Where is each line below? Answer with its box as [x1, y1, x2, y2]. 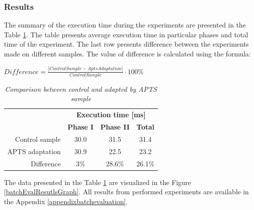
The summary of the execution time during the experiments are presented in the [4, 20, 246, 30]
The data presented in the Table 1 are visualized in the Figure [4, 177, 191, 187]
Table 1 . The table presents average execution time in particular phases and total [4, 29, 249, 39]
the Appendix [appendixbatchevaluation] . [4, 196, 128, 206]
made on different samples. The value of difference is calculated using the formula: [4, 49, 251, 58]
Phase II [100, 122, 130, 132]
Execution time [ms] [76, 109, 146, 120]
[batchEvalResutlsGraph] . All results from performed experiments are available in [4, 186, 249, 197]
